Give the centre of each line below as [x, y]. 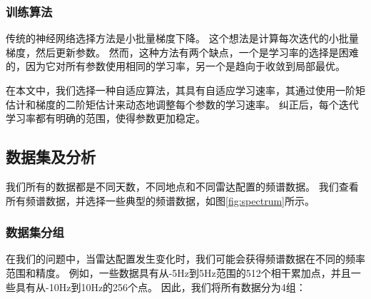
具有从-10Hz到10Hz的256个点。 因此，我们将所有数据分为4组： [161, 287]
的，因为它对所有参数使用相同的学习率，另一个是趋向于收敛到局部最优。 [176, 66]
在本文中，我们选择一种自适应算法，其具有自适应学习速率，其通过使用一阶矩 [185, 90]
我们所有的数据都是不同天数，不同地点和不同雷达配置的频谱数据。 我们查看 [182, 186]
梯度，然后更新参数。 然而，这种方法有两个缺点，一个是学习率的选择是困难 [182, 52]
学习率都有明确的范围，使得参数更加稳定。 [106, 118]
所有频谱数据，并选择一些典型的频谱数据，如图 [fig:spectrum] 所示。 [160, 200]
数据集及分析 [51, 157]
